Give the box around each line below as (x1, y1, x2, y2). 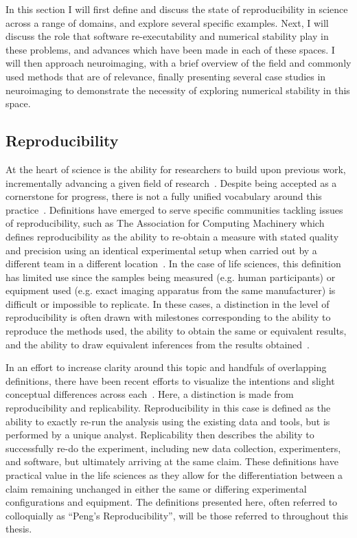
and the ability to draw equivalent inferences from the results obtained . (5, 337, 310, 351)
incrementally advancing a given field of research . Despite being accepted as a (5, 175, 337, 190)
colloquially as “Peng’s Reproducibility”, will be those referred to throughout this (5, 508, 349, 522)
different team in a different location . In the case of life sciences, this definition (5, 256, 341, 271)
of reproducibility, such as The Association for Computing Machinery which (5, 216, 325, 230)
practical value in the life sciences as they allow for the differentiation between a (5, 468, 343, 482)
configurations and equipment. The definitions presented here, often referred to (5, 495, 338, 509)
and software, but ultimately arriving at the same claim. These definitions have (5, 454, 338, 469)
